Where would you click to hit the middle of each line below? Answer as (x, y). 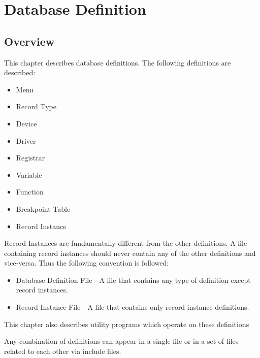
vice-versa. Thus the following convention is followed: (87, 263)
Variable (29, 174)
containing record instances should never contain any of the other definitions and (130, 253)
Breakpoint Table (43, 208)
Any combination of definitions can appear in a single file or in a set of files (121, 341)
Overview (29, 41)
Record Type (36, 106)
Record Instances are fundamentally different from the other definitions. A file (126, 243)
